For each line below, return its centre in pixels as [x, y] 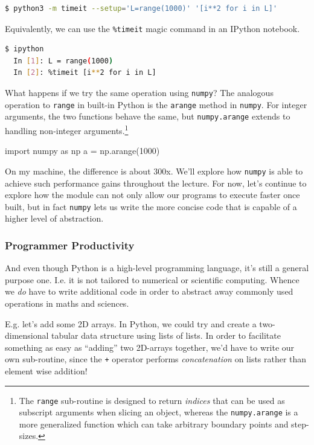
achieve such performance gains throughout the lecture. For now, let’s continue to [156, 183]
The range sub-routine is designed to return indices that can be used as [152, 400]
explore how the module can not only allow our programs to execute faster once [152, 195]
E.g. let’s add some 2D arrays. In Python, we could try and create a [131, 323]
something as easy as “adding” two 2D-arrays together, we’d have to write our [150, 347]
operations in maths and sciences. [67, 303]
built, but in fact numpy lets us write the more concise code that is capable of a [151, 206]
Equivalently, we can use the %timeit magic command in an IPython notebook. [152, 28]
